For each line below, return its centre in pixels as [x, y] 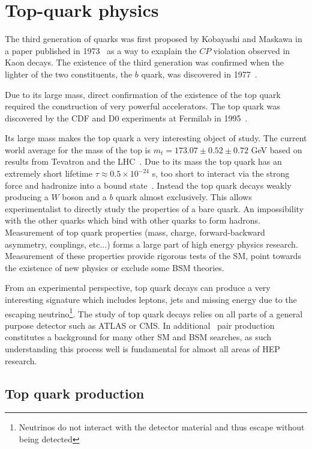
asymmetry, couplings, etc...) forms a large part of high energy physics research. [151, 244]
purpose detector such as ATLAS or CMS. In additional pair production [140, 325]
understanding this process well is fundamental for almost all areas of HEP [142, 349]
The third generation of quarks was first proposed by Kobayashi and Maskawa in [154, 39]
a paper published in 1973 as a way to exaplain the [101, 50]
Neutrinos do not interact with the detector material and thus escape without [162, 427]
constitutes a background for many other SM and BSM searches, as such [138, 337]
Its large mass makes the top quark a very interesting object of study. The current [156, 138]
